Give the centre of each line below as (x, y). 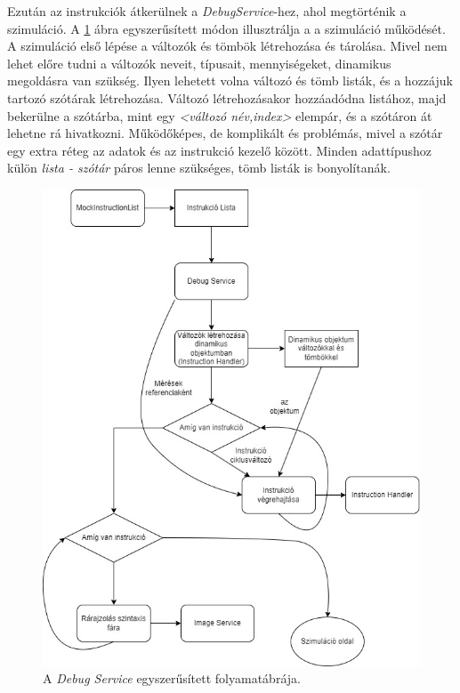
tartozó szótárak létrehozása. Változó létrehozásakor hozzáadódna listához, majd (227, 97)
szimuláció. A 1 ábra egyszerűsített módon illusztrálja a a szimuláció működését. (226, 28)
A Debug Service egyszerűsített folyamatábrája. (172, 678)
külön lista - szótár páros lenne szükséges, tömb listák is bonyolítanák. (199, 168)
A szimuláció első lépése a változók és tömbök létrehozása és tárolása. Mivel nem (227, 46)
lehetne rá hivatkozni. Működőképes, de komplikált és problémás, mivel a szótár (225, 133)
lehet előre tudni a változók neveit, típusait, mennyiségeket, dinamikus (199, 63)
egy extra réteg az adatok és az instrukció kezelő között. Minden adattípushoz (220, 150)
